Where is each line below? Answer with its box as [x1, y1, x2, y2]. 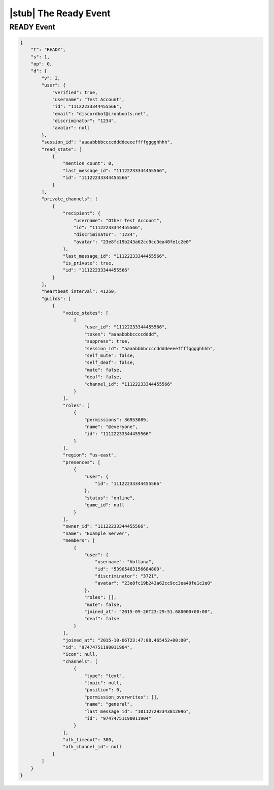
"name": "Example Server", [62, 530, 130, 536]
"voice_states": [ [62, 310, 109, 316]
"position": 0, [84, 687, 122, 693]
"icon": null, [62, 651, 98, 657]
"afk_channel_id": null [62, 744, 122, 750]
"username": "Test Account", [52, 97, 125, 102]
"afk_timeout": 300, [62, 737, 114, 743]
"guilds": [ [41, 295, 71, 301]
